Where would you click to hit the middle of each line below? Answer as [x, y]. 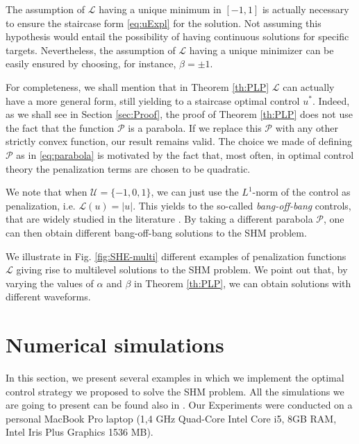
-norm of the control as [301, 192]
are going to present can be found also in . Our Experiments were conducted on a [179, 405]
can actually [309, 86]
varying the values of [50, 283]
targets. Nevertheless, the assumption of [91, 50]
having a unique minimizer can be [261, 50]
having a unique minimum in [160, 9]
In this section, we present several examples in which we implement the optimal [175, 377]
